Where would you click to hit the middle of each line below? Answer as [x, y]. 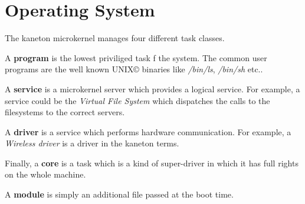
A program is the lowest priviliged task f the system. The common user [136, 57]
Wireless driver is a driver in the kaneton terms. [92, 143]
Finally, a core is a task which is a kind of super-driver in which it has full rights [152, 163]
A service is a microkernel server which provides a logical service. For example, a [152, 88]
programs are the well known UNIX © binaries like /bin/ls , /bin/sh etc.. [134, 69]
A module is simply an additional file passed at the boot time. [119, 194]
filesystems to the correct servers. [65, 112]
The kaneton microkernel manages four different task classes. [115, 38]
